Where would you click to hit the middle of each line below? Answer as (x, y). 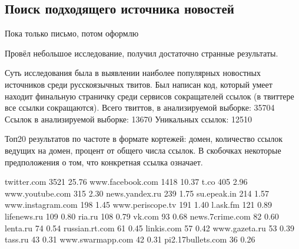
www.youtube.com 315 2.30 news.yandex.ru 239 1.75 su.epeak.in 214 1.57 (137, 193)
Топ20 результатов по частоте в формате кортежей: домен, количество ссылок (144, 139)
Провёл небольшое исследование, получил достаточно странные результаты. (142, 53)
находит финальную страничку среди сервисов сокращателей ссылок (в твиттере (149, 96)
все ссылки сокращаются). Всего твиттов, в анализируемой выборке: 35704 (140, 107)
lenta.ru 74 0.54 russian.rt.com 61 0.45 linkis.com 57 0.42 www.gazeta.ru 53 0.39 (149, 228)
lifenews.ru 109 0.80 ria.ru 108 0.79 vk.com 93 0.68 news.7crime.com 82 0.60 (142, 216)
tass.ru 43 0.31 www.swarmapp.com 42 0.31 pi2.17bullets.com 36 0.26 (130, 239)
